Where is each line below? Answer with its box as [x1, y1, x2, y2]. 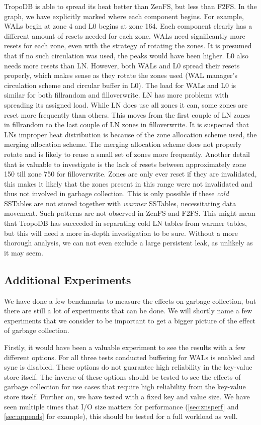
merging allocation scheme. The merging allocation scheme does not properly [4, 139, 242, 149]
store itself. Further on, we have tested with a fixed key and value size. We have [4, 391, 250, 401]
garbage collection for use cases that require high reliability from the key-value [4, 381, 246, 392]
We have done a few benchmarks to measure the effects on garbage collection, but [4, 295, 256, 306]
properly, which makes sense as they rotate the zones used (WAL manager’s [4, 70, 238, 80]
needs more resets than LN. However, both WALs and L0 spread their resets [4, 60, 240, 70]
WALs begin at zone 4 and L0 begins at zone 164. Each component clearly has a [4, 21, 252, 31]
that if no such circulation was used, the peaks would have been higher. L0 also [4, 50, 248, 60]
